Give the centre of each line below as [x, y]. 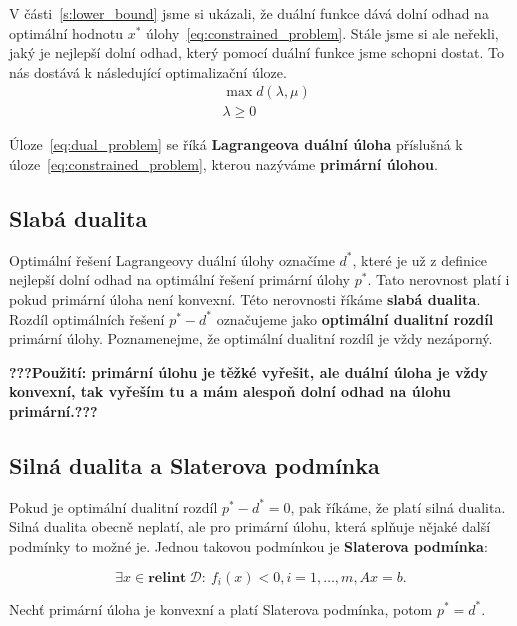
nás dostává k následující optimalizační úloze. [148, 71]
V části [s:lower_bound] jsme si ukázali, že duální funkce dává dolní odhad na [249, 13]
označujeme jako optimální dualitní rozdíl [355, 318]
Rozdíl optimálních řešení [87, 318]
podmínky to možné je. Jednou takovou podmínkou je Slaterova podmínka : [248, 545]
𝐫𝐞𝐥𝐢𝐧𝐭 [167, 577]
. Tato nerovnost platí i [438, 279]
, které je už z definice [420, 259]
